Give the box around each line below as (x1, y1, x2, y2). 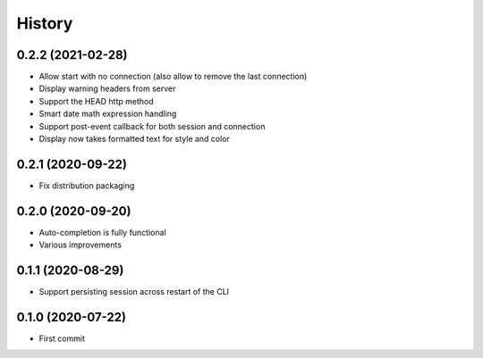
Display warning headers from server (38, 83, 176, 94)
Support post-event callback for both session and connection (38, 121, 266, 131)
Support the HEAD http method (38, 96, 154, 106)
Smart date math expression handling (38, 108, 177, 120)
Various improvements (38, 239, 123, 250)
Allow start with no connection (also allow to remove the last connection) (38, 71, 308, 82)
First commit (38, 333, 85, 344)
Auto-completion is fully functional (38, 227, 167, 237)
